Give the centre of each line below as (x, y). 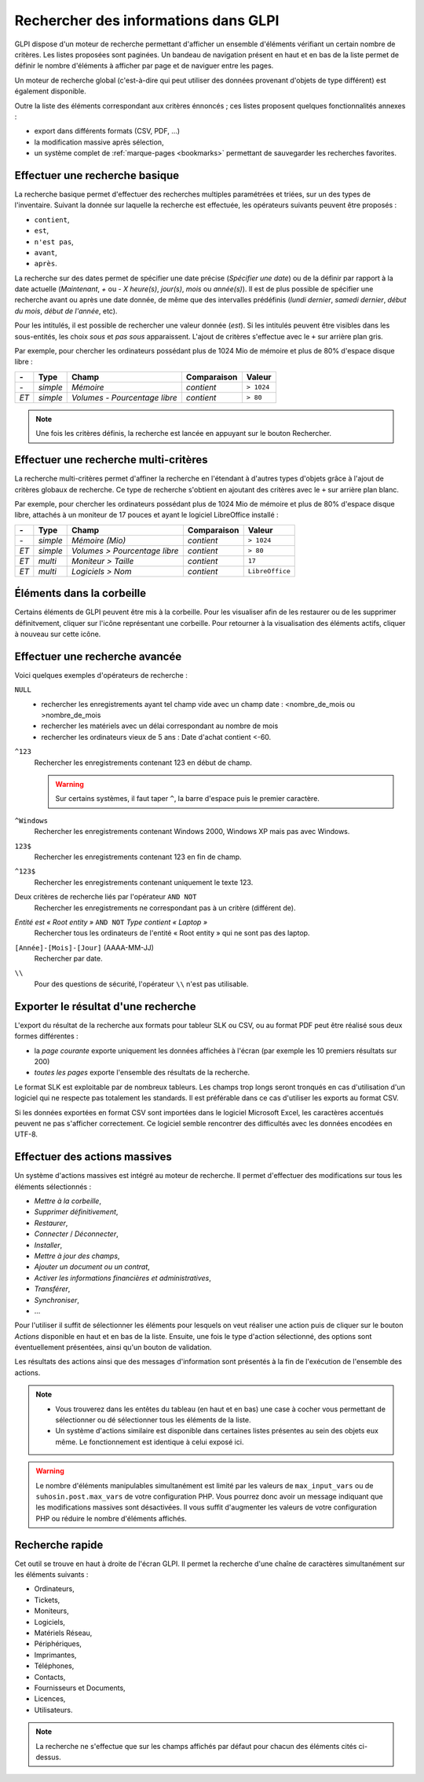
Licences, (50, 1699)
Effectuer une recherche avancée (98, 656)
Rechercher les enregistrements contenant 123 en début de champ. (143, 763)
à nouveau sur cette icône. (58, 634)
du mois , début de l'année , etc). (66, 311)
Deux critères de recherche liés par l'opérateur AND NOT (106, 897)
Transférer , (52, 1289)
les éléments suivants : (51, 1575)
